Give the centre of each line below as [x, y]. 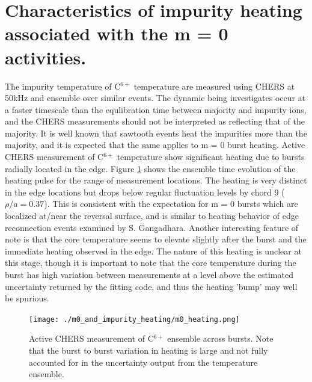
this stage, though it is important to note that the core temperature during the [151, 263]
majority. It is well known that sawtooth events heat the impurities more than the [156, 133]
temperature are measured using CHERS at [214, 86]
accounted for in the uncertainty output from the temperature [143, 362]
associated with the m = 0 [117, 33]
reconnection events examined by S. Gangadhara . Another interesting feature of [152, 227]
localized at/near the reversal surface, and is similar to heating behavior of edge [152, 216]
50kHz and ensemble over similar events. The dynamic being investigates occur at [155, 98]
